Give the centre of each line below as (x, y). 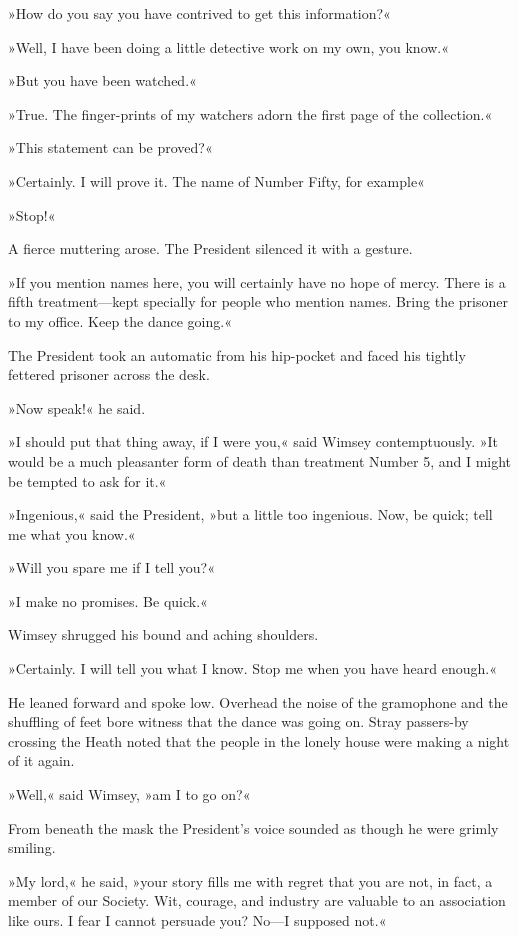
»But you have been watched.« (102, 80)
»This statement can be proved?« (110, 147)
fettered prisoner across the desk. (109, 374)
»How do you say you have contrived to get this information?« (199, 13)
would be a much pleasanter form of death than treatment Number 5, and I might (260, 460)
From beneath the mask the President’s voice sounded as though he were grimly (253, 827)
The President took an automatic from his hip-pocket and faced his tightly (237, 354)
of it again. (41, 760)
